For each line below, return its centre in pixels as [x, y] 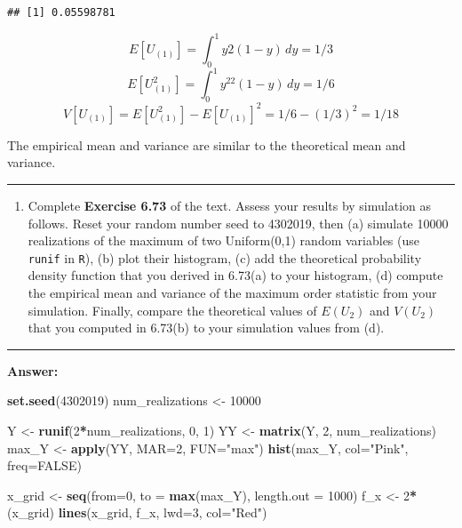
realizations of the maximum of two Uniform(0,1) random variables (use [224, 240]
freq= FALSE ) [44, 465]
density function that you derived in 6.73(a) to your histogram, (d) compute [235, 275]
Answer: [33, 370]
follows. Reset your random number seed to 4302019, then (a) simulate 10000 [238, 223]
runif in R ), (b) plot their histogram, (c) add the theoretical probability [225, 257]
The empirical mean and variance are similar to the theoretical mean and [207, 144]
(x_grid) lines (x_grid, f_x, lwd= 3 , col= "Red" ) [137, 512]
